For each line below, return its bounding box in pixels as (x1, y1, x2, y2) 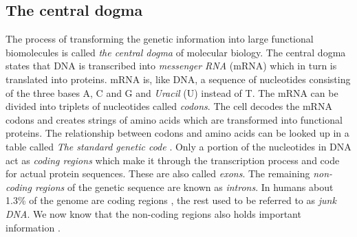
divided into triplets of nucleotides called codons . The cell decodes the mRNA (6, 99, 332, 113)
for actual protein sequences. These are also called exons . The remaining (6, 166, 310, 181)
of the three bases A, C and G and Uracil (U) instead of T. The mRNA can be (6, 85, 338, 100)
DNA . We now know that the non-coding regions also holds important (6, 206, 301, 221)
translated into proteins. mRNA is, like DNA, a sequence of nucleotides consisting (6, 71, 351, 86)
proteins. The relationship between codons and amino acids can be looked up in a (6, 126, 349, 140)
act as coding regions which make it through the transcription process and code (6, 153, 340, 167)
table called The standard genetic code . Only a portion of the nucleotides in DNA (6, 139, 351, 153)
